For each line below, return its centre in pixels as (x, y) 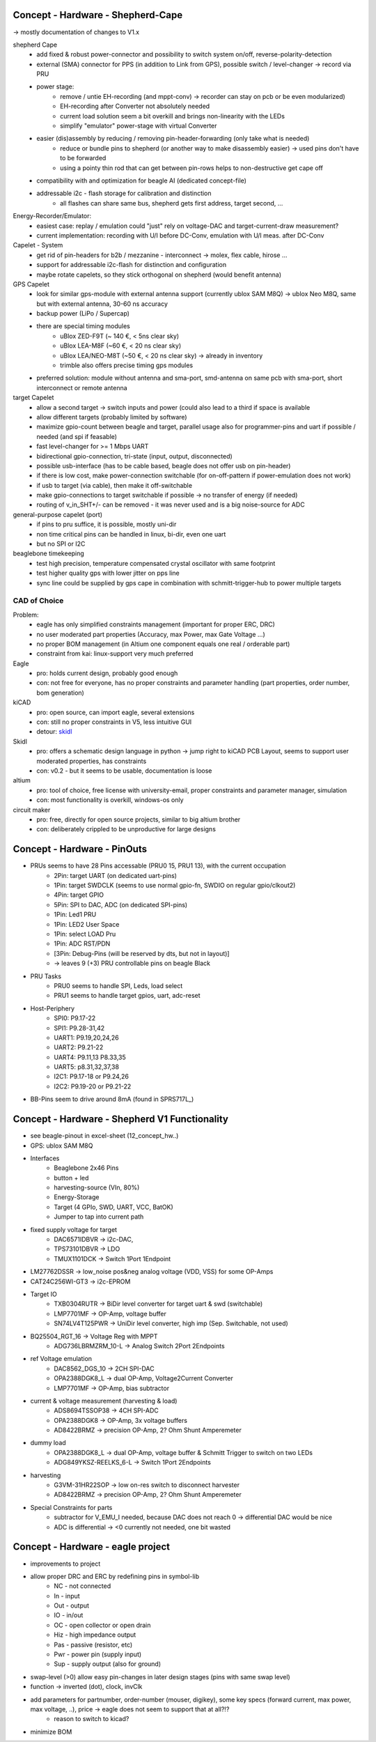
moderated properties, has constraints (92, 761)
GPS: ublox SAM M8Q (62, 1146)
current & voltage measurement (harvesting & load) (104, 1401)
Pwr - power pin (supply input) (98, 1654)
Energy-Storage (77, 1197)
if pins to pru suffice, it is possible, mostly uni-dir (107, 524)
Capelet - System (38, 245)
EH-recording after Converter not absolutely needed (135, 106)
